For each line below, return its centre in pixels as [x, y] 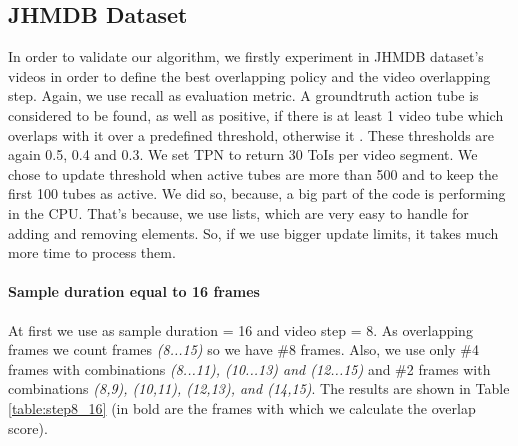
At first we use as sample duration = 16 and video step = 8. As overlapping [240, 329]
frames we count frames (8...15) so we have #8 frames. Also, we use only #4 [243, 349]
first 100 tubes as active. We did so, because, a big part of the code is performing [257, 193]
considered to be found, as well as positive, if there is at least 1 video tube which [256, 114]
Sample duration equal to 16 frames [134, 291]
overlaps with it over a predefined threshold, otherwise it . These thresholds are [251, 134]
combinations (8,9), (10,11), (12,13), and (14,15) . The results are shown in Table [259, 388]
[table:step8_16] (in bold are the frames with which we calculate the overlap [242, 407]
